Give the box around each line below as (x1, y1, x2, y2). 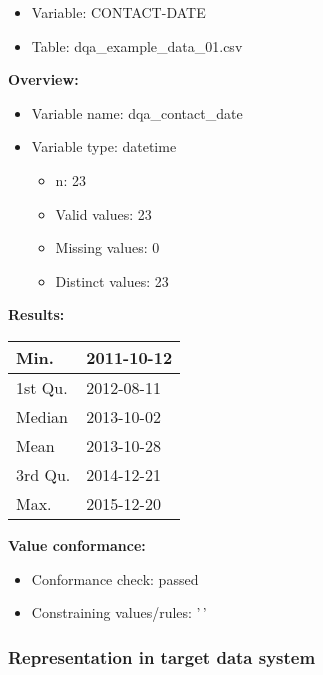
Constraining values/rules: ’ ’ (31, 602, 207, 623)
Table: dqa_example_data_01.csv (31, 35, 243, 56)
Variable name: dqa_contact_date (31, 102, 243, 123)
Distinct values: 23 (55, 270, 169, 291)
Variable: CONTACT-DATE (31, 2, 206, 22)
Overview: (8, 69, 79, 90)
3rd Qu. (16, 462, 71, 486)
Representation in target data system (8, 644, 316, 669)
